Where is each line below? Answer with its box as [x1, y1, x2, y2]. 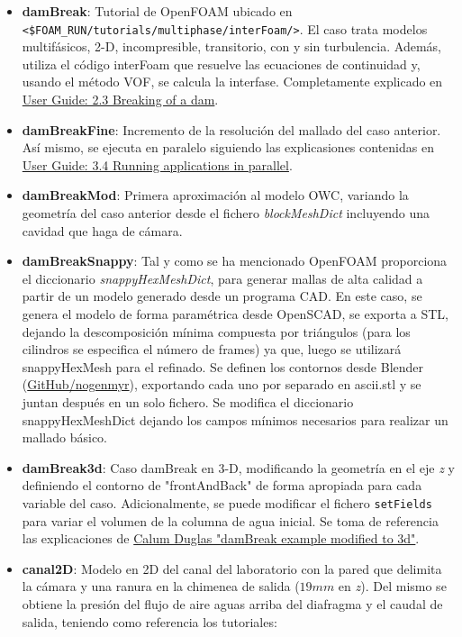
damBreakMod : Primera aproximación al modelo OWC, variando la [22, 186, 409, 205]
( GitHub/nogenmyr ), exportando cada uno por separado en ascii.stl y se [22, 375, 421, 394]
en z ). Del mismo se [338, 577, 447, 596]
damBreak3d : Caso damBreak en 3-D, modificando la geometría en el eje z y [22, 458, 456, 477]
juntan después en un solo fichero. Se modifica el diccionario [22, 392, 354, 411]
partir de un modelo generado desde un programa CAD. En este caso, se [22, 287, 422, 305]
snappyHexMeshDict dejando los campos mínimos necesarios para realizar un [22, 410, 448, 429]
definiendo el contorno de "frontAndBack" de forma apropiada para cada [22, 476, 422, 495]
